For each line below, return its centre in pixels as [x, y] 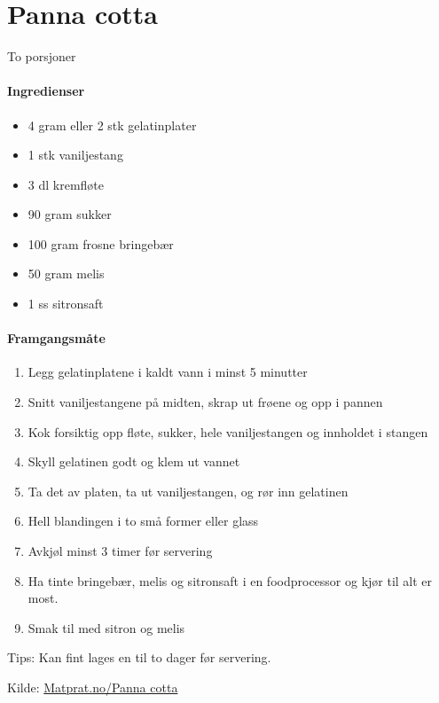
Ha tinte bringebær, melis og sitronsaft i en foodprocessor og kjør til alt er [230, 580]
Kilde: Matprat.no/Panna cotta [93, 687]
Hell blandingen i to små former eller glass [143, 521]
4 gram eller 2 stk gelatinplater [112, 125]
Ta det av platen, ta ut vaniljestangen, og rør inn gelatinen [188, 491]
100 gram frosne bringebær [101, 243]
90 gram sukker [70, 214]
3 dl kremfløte [66, 184]
